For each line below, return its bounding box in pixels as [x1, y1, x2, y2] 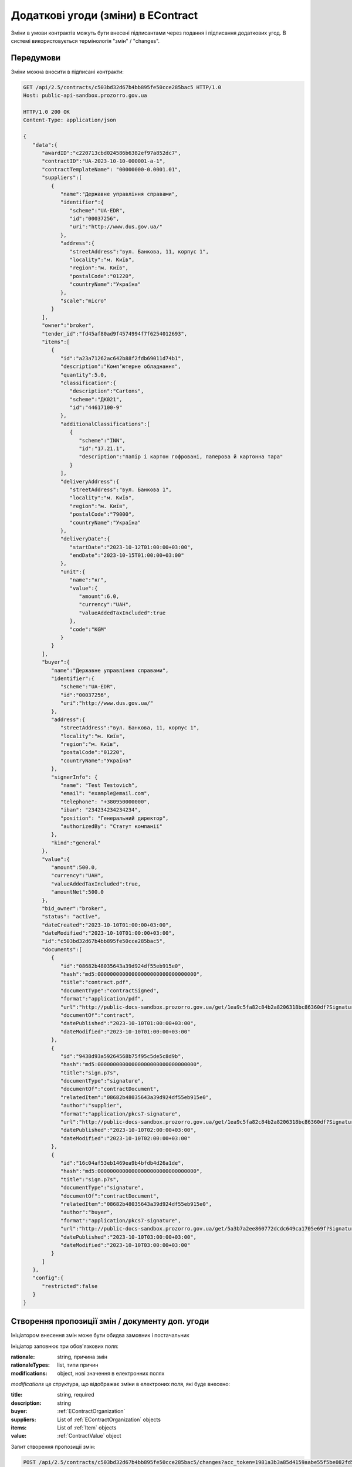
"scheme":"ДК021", [69, 396, 123, 403]
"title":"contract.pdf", [60, 979, 132, 986]
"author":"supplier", [60, 1102, 123, 1109]
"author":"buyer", [60, 1209, 114, 1216]
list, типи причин [57, 1361, 99, 1368]
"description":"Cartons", [69, 388, 144, 394]
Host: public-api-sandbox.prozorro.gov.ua [23, 92, 147, 99]
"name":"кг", [69, 577, 107, 583]
